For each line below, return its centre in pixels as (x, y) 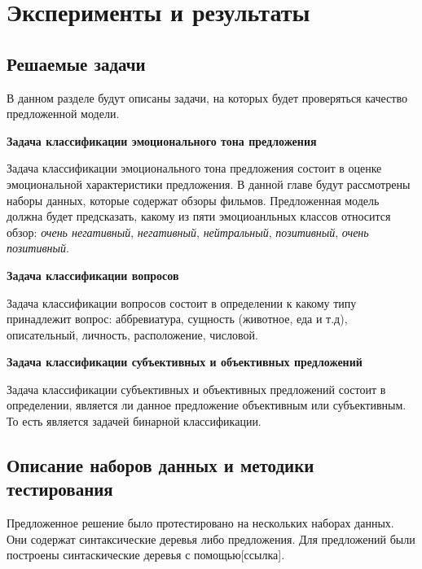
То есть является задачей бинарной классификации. (134, 421)
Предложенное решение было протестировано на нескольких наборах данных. (200, 523)
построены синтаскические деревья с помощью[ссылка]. (146, 555)
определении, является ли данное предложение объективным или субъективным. (207, 405)
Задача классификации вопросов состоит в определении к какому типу (182, 302)
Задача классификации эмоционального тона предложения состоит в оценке (194, 168)
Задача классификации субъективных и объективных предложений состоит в (196, 389)
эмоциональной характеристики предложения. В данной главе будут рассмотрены (209, 184)
